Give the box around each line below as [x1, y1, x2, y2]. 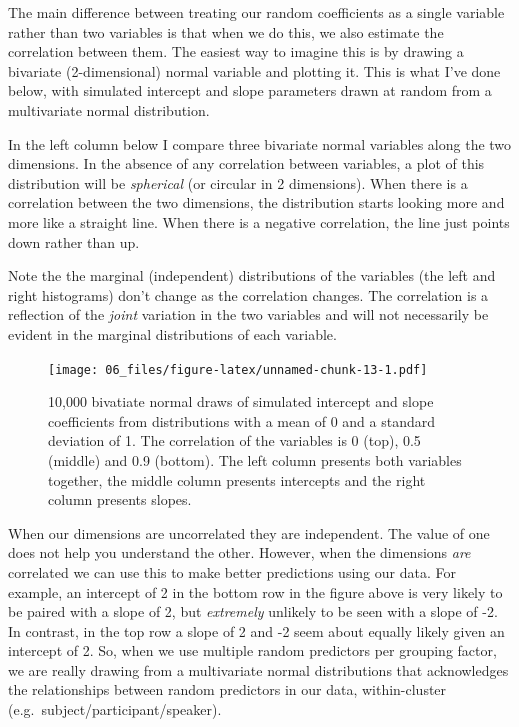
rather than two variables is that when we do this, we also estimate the [8, 21, 444, 42]
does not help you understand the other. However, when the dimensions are [8, 542, 471, 563]
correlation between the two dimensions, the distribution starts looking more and [8, 192, 505, 213]
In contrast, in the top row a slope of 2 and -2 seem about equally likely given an [8, 620, 505, 641]
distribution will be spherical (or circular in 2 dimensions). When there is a [8, 172, 468, 193]
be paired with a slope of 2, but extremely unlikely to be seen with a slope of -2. [8, 601, 498, 622]
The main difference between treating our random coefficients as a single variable [8, 2, 505, 22]
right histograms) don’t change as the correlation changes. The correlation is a [8, 284, 489, 305]
